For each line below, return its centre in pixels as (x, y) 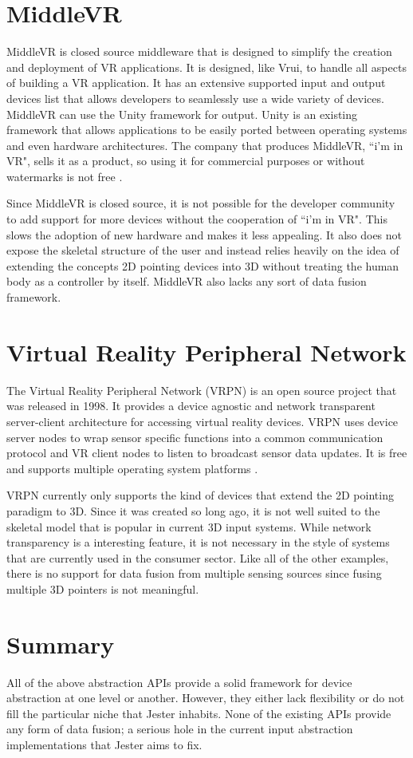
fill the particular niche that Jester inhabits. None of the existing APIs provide (199, 713)
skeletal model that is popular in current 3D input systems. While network (189, 526)
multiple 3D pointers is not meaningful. (103, 588)
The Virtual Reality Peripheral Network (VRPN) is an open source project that (202, 390)
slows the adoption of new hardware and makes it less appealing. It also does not (205, 234)
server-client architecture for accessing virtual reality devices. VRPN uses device (203, 421)
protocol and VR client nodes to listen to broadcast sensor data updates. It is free (207, 453)
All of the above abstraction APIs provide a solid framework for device (179, 682)
